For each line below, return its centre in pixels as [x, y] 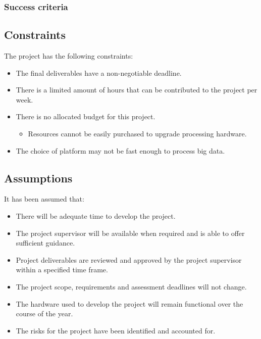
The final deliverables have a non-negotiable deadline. [99, 72]
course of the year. [44, 313]
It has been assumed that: [44, 199]
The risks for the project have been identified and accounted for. [116, 330]
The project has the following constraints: [69, 56]
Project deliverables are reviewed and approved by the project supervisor [129, 259]
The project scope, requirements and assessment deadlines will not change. [131, 286]
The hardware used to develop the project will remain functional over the [129, 303]
